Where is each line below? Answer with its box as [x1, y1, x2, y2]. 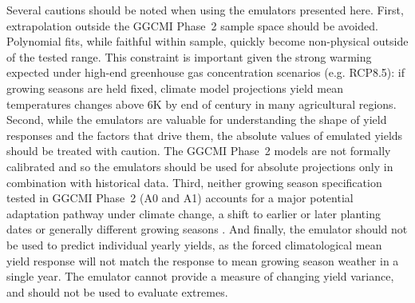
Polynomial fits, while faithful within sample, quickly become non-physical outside [6, 33, 409, 50]
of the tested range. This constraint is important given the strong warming [6, 48, 372, 65]
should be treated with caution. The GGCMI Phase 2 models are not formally [6, 142, 391, 159]
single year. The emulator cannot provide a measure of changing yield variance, [6, 268, 394, 285]
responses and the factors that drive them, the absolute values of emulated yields [6, 126, 403, 143]
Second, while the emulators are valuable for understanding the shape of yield [6, 111, 387, 128]
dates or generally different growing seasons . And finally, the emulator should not [6, 221, 408, 237]
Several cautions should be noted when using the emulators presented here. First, [6, 2, 404, 18]
